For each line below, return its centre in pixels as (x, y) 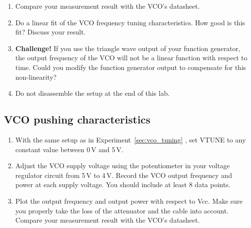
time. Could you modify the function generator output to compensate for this (131, 67)
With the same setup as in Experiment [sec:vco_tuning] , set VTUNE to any (131, 139)
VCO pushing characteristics (77, 119)
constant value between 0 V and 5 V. (69, 149)
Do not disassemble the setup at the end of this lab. (92, 93)
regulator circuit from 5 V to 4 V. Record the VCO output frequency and (124, 175)
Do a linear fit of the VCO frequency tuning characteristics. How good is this (130, 22)
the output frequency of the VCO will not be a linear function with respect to (131, 58)
